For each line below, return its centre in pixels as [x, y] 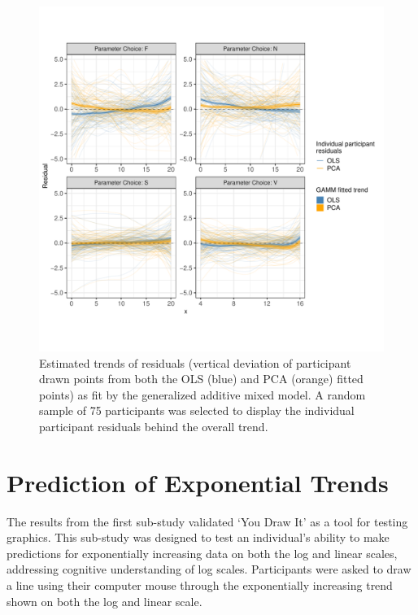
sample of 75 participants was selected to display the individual [197, 410]
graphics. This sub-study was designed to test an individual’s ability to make [198, 537]
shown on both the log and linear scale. [104, 601]
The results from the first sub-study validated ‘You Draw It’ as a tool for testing [207, 521]
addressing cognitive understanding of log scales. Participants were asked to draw [209, 569]
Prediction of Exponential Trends [198, 482]
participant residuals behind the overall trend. [154, 426]
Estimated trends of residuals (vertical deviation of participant [195, 362]
